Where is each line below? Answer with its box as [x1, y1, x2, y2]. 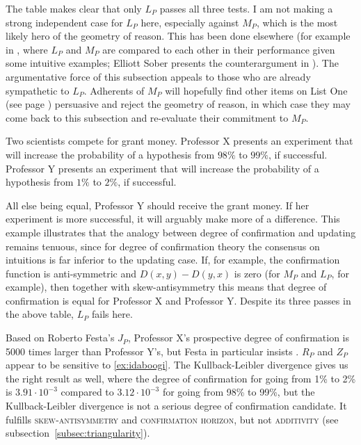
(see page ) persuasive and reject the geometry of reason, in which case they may [6, 97, 351, 111]
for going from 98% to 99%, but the [162, 385, 315, 399]
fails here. [91, 307, 133, 321]
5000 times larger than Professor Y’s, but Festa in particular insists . [6, 343, 299, 358]
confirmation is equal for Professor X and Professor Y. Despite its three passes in [6, 293, 351, 307]
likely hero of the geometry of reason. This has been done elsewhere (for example [6, 29, 351, 43]
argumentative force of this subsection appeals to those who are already [6, 69, 311, 83]
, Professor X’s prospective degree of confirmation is [127, 330, 350, 345]
